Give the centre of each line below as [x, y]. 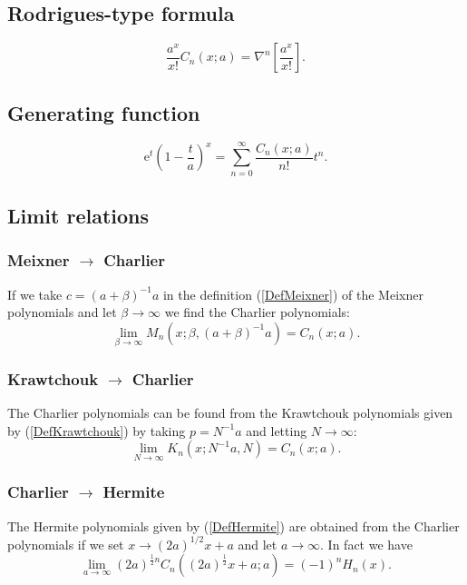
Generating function [104, 112]
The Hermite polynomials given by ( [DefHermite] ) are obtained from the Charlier [233, 526]
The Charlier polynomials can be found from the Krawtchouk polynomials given [230, 413]
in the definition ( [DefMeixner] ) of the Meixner [293, 294]
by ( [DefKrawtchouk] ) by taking [97, 430]
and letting [277, 430]
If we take [35, 294]
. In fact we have [366, 544]
